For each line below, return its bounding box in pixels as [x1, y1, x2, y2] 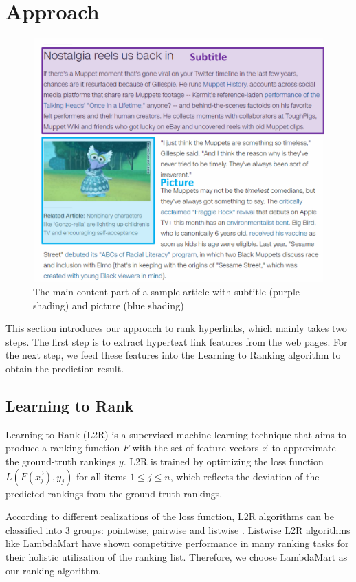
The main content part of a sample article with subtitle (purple [33, 284, 300, 298]
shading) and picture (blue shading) [33, 298, 184, 312]
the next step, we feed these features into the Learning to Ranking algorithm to [5, 348, 341, 362]
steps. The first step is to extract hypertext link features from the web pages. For [5, 334, 348, 348]
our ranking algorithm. [5, 563, 101, 577]
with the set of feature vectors [132, 440, 259, 455]
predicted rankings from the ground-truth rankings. [5, 486, 223, 500]
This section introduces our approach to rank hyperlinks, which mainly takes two [5, 321, 347, 335]
